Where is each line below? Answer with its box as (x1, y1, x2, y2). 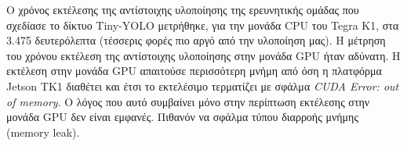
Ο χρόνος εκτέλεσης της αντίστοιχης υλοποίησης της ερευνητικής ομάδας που (6, 2, 359, 17)
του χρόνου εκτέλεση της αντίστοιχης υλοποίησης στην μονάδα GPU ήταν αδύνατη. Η (6, 47, 401, 63)
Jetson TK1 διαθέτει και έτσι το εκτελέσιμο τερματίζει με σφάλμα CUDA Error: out (6, 77, 399, 94)
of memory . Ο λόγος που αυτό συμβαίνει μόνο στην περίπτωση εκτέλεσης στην (6, 93, 370, 109)
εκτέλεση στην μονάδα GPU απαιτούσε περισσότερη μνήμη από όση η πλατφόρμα (6, 62, 382, 79)
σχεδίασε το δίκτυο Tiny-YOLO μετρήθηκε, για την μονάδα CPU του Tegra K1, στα (6, 16, 399, 33)
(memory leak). (6, 123, 80, 140)
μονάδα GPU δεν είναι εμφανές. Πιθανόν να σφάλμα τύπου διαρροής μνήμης (6, 109, 358, 125)
